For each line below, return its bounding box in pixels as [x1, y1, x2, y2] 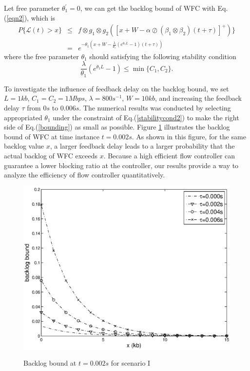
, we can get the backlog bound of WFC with [80, 3, 215, 13]
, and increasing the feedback [155, 93, 242, 103]
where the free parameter [4, 51, 79, 61]
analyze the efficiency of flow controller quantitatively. [4, 170, 165, 180]
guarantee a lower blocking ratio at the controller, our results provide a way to [4, 160, 239, 170]
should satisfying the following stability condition [89, 51, 236, 61]
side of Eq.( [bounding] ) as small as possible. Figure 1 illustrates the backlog [4, 122, 230, 132]
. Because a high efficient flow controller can [103, 151, 235, 161]
